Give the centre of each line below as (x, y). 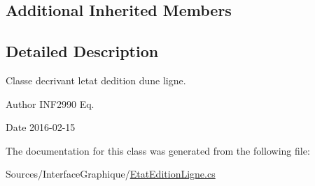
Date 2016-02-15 (41, 127)
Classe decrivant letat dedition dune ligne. (96, 80)
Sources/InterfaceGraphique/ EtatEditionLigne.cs (111, 174)
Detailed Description (82, 51)
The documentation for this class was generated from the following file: (158, 150)
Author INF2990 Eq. (50, 103)
